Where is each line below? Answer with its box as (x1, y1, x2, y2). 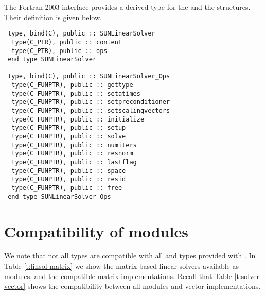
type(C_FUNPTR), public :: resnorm (11, 150, 133, 158)
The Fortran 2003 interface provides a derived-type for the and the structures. (4, 2, 251, 12)
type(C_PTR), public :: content (11, 38, 122, 46)
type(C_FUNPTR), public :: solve (11, 133, 126, 141)
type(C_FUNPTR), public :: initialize (11, 115, 145, 123)
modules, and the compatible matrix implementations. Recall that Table (4, 270, 232, 281)
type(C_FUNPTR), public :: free (11, 184, 122, 192)
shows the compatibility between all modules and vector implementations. (27, 281, 261, 291)
